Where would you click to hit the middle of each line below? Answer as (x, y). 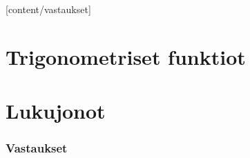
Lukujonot (56, 111)
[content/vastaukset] (48, 9)
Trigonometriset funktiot (126, 56)
